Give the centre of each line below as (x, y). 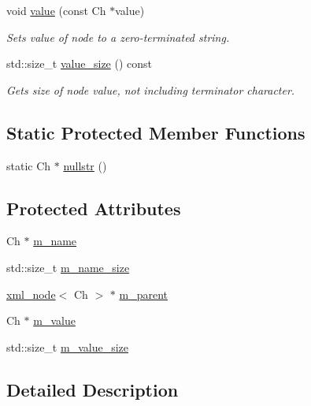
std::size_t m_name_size (68, 267)
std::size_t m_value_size (67, 346)
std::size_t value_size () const (80, 63)
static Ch (29, 165)
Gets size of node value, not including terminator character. (151, 89)
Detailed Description (93, 389)
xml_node (31, 294)
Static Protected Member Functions (156, 132)
